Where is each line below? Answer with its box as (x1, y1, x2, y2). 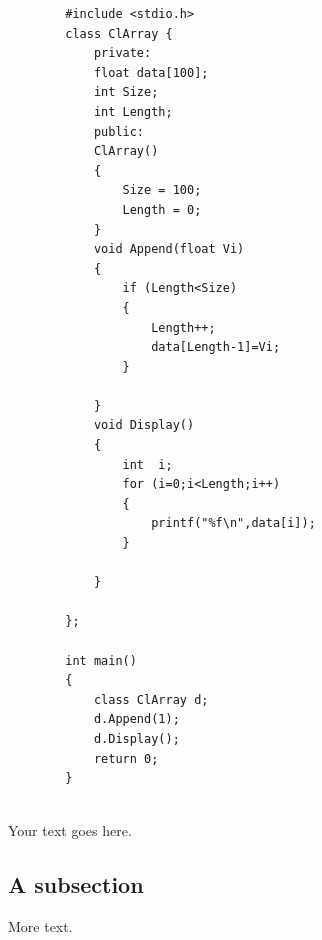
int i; (122, 457, 173, 472)
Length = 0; (122, 202, 202, 217)
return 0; (93, 751, 159, 766)
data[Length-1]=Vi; (151, 340, 281, 355)
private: (93, 46, 152, 61)
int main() (65, 653, 137, 668)
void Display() (93, 418, 195, 433)
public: (93, 124, 145, 139)
